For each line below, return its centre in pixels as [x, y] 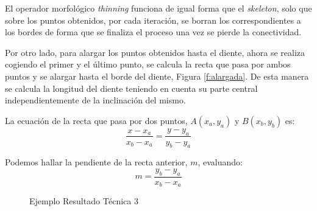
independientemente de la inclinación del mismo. [95, 100]
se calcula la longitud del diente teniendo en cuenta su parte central [131, 88]
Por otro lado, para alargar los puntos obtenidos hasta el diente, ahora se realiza [155, 52]
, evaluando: [220, 162]
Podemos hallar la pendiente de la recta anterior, [96, 162]
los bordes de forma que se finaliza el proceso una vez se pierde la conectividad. [153, 32]
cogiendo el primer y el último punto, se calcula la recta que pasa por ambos [148, 64]
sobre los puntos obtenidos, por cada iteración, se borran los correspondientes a [153, 20]
